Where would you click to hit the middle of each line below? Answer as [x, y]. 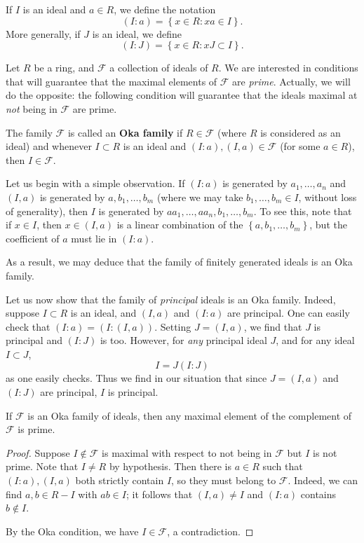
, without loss [328, 197]
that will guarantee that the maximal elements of [112, 81]
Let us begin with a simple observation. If [95, 183]
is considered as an [301, 132]
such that [283, 466]
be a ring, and [64, 68]
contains [318, 494]
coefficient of [33, 238]
